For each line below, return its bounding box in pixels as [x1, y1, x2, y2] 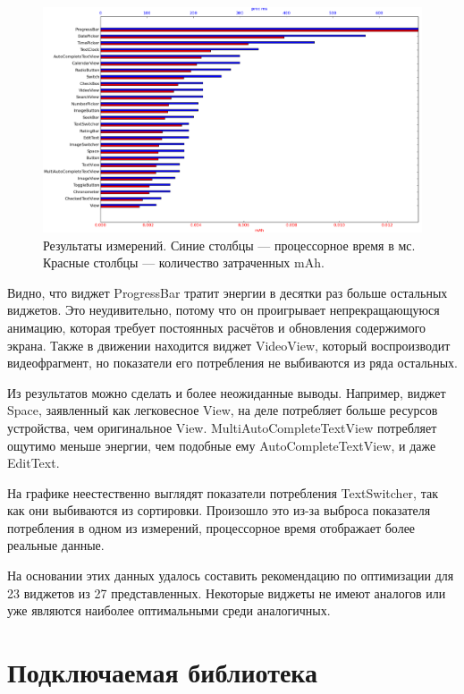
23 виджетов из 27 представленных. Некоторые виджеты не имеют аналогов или [7, 583, 446, 602]
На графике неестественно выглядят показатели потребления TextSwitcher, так [7, 483, 438, 502]
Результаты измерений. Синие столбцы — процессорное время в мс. [43, 235, 416, 254]
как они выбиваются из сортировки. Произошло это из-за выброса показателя [7, 501, 431, 520]
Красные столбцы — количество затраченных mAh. [43, 253, 325, 272]
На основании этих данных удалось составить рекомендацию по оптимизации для [7, 566, 454, 585]
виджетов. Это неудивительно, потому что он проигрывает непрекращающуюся [7, 300, 440, 319]
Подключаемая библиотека [7, 654, 318, 690]
